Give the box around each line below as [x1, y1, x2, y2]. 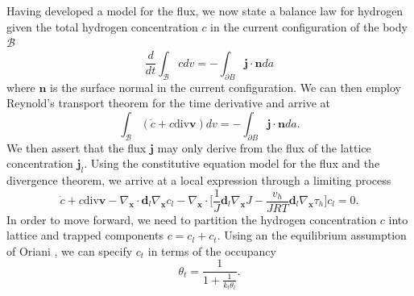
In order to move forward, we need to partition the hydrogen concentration [6, 211, 377, 227]
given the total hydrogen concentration [6, 18, 198, 35]
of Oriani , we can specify [6, 242, 133, 259]
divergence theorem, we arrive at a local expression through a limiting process [6, 171, 391, 188]
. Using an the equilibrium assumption [217, 227, 407, 244]
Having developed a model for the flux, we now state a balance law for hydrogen [6, 2, 404, 19]
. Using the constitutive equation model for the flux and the [84, 155, 380, 172]
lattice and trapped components [6, 227, 164, 244]
